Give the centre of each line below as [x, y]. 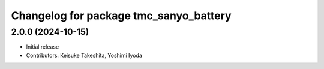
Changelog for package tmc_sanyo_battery [121, 16]
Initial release [43, 47]
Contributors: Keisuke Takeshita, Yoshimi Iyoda [84, 55]
